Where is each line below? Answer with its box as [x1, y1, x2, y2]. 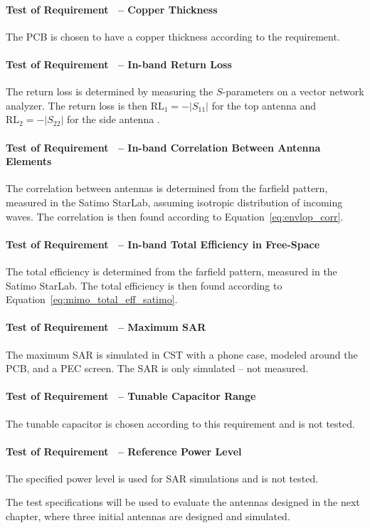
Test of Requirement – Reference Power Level [6, 443, 242, 458]
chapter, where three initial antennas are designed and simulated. [6, 509, 290, 524]
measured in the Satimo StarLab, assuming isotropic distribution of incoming [6, 194, 343, 209]
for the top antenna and [211, 97, 316, 112]
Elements [6, 154, 52, 169]
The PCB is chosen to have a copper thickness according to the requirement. [6, 28, 340, 43]
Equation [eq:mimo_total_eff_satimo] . [6, 292, 178, 307]
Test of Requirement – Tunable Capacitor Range [6, 389, 256, 403]
